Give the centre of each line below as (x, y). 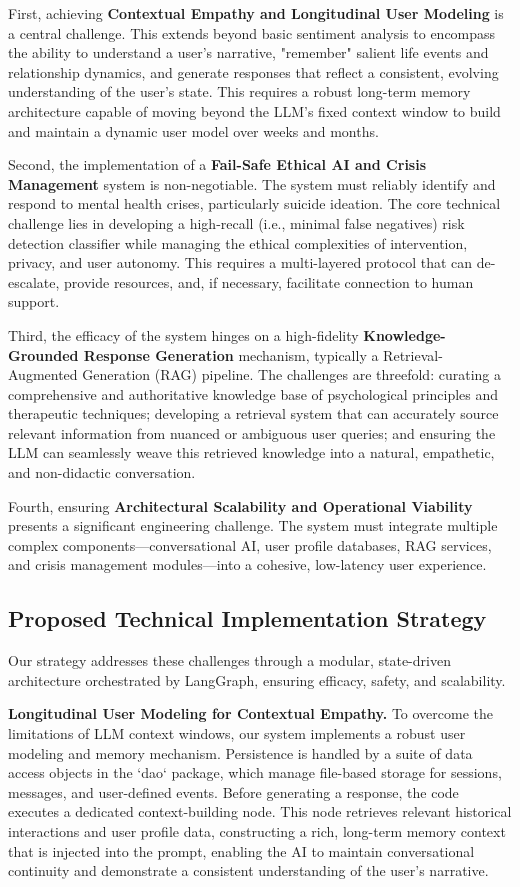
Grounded (43, 354)
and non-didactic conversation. (102, 472)
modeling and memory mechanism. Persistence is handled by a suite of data (240, 752)
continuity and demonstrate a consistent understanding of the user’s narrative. (248, 870)
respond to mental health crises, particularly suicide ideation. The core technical (254, 203)
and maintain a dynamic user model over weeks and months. (193, 130)
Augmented (43, 374)
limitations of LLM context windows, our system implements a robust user (237, 733)
